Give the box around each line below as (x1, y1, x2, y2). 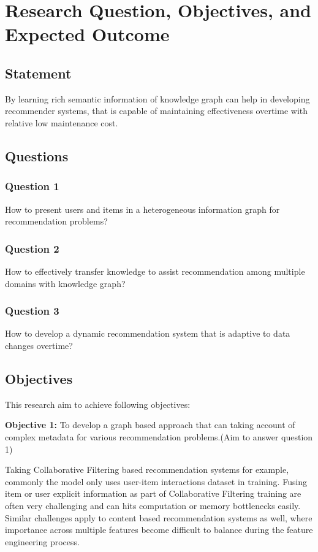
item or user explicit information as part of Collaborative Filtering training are (5, 487, 301, 500)
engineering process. (5, 535, 80, 548)
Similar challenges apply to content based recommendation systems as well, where (5, 511, 312, 524)
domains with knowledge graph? (5, 277, 126, 289)
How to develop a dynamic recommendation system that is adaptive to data (5, 327, 290, 340)
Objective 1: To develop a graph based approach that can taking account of (5, 418, 295, 431)
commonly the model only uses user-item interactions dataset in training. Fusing (5, 475, 308, 488)
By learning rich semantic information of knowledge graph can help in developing (5, 92, 310, 105)
